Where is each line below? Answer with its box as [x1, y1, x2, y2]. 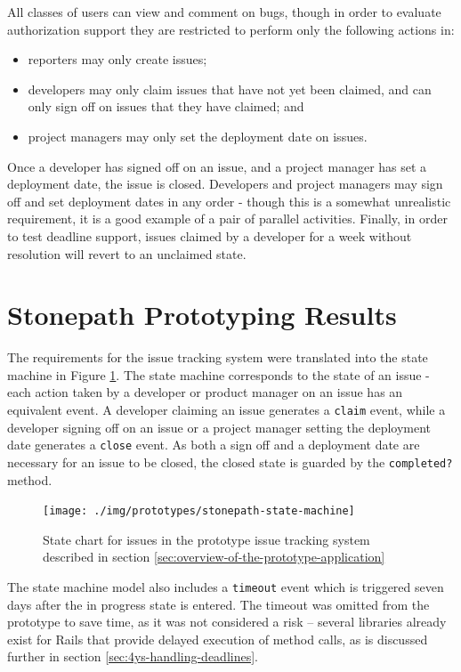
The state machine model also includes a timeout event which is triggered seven [7, 578, 444, 596]
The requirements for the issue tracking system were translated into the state [7, 348, 428, 367]
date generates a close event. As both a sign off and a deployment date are [7, 435, 420, 454]
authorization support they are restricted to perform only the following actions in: [7, 20, 455, 38]
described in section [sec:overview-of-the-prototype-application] [43, 547, 385, 566]
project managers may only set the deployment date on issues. [28, 126, 368, 145]
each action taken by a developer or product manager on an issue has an [7, 383, 403, 401]
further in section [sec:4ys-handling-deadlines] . [7, 647, 258, 666]
